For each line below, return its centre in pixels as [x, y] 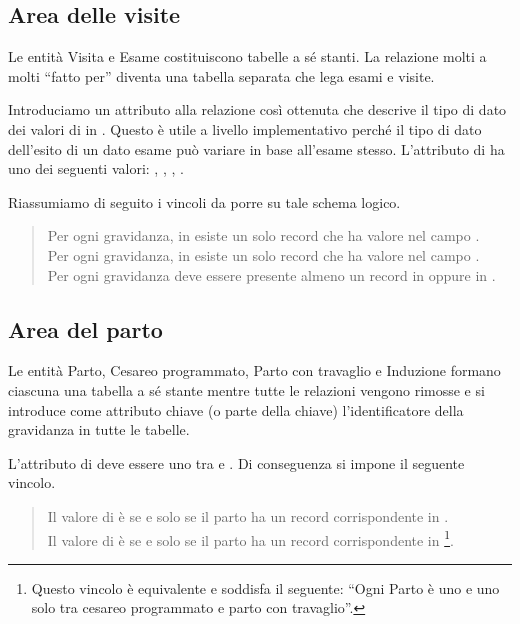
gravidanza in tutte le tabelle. [99, 429]
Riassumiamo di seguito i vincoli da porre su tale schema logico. [204, 201]
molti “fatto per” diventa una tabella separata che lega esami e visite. [221, 75]
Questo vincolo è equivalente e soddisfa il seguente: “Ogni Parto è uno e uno [265, 587]
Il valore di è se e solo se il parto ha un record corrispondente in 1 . [250, 538]
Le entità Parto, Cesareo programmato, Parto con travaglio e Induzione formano [254, 370]
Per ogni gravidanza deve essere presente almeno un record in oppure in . [271, 274]
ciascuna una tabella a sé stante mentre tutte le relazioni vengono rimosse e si [246, 389]
